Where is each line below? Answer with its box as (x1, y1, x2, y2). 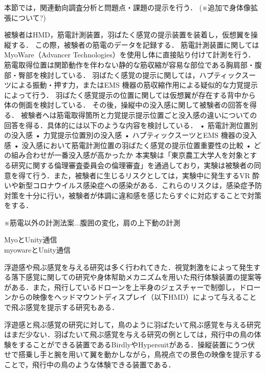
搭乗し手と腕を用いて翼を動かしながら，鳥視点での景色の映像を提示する (18, 349, 262, 360)
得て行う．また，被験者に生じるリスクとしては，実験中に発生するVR (18, 170, 250, 180)
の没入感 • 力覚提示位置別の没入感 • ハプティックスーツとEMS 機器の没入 (4, 130, 257, 140)
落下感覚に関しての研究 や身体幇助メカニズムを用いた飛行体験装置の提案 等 (11, 272, 262, 282)
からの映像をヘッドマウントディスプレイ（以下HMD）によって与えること (11, 292, 257, 302)
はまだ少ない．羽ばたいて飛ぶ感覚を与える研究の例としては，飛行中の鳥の (4, 329, 254, 340)
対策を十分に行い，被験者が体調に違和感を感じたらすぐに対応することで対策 (4, 190, 262, 200)
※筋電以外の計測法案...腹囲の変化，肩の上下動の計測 (4, 217, 181, 227)
